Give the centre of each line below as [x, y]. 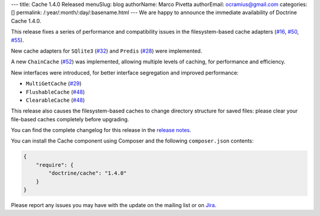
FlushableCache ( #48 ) [55, 92]
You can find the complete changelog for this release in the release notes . [101, 130]
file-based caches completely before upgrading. [70, 119]
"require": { [55, 165]
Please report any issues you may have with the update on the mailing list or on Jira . [113, 205]
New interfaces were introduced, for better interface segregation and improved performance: [125, 72]
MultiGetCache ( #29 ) [54, 83]
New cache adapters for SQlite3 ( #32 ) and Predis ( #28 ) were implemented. [107, 51]
